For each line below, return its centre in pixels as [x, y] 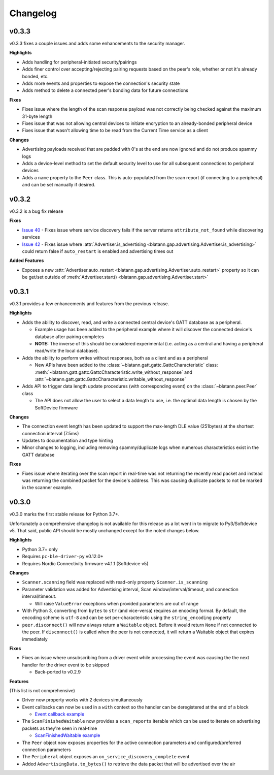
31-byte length [37, 116]
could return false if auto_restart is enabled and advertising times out [98, 251]
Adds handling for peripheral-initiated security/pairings [79, 62]
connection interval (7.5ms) [50, 433]
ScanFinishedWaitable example [67, 735]
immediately [35, 639]
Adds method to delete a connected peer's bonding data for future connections [105, 90]
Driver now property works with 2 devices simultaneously [82, 700]
